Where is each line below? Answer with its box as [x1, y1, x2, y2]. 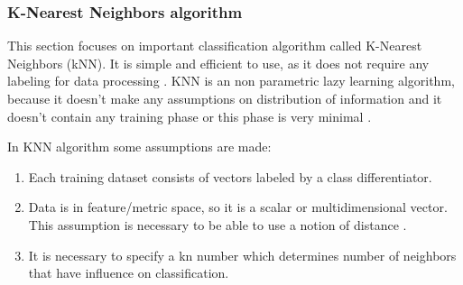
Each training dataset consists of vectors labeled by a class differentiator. [28, 167, 432, 186]
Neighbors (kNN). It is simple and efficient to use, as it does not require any [7, 53, 430, 72]
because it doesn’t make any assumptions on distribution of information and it [7, 89, 442, 107]
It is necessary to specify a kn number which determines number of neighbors [28, 245, 457, 264]
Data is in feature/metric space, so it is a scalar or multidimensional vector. [28, 198, 448, 216]
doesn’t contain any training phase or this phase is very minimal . [7, 106, 372, 125]
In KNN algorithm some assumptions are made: [7, 137, 272, 156]
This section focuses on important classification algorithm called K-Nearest [7, 36, 422, 55]
